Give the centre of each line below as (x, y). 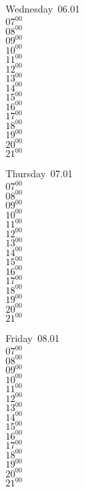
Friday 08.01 (33, 338)
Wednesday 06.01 (43, 8)
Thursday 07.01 (39, 173)
